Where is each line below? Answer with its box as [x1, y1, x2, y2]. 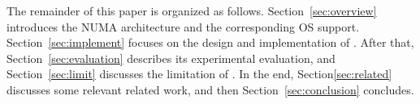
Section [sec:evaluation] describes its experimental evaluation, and [6, 49, 336, 66]
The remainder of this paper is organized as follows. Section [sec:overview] [6, 2, 377, 19]
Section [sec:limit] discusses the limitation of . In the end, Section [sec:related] [6, 65, 392, 82]
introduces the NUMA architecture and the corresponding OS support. [6, 18, 360, 35]
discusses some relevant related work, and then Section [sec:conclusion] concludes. [6, 81, 414, 98]
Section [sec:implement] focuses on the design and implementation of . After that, [6, 34, 414, 51]
